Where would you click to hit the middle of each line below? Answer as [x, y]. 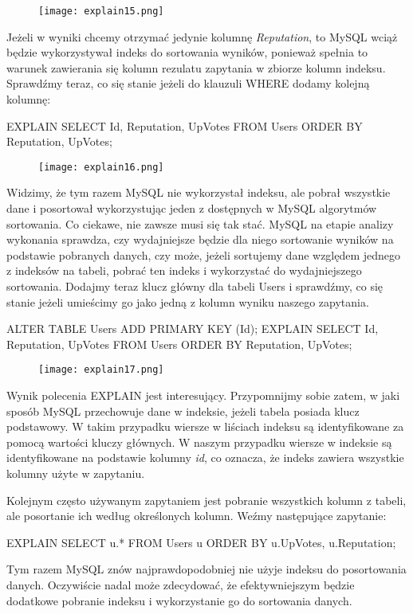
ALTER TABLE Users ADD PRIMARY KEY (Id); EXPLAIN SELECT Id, [193, 329]
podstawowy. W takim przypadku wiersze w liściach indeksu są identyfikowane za [205, 426]
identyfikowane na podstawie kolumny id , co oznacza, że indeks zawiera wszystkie [205, 458]
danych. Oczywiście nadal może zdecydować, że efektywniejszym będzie [181, 585]
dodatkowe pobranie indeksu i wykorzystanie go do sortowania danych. [179, 600]
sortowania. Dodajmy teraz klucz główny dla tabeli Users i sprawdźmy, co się [195, 286]
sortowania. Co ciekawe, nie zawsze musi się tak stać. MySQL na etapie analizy [200, 223]
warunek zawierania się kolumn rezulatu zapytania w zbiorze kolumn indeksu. [196, 67]
